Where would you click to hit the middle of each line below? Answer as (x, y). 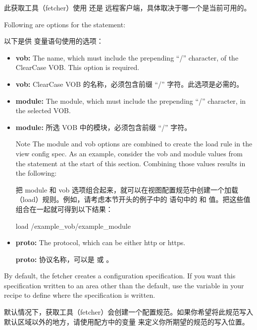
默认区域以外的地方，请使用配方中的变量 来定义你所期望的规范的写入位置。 (127, 321)
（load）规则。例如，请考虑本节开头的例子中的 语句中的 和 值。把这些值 (133, 199)
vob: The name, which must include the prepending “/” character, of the (127, 57)
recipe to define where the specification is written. (80, 295)
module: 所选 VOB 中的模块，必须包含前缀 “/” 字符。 (103, 127)
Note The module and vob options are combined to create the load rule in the (134, 144)
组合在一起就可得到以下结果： (64, 209)
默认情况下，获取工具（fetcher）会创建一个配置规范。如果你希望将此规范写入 (129, 312)
